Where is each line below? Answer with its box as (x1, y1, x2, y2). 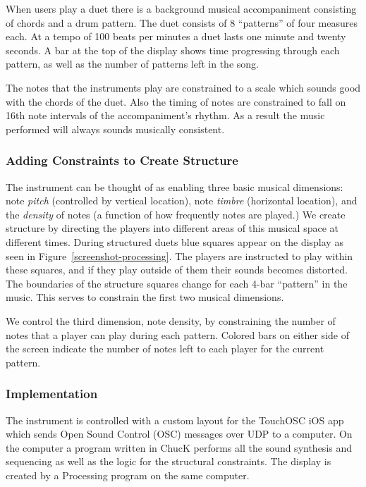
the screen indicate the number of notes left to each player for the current (6, 341, 324, 356)
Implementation (6, 385, 98, 402)
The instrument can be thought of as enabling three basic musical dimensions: (6, 179, 343, 194)
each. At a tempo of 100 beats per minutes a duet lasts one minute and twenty (6, 29, 346, 44)
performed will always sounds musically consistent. (6, 121, 225, 136)
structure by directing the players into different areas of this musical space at (6, 221, 338, 235)
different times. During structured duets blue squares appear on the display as (6, 234, 343, 249)
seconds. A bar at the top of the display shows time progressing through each (6, 42, 340, 57)
